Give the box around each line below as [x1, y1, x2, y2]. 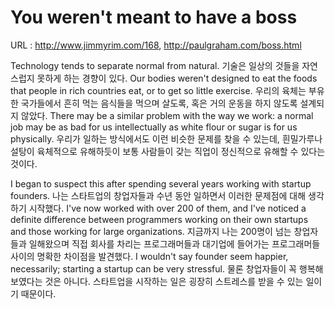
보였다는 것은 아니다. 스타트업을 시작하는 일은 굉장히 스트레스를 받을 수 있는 [10, 275, 304, 287]
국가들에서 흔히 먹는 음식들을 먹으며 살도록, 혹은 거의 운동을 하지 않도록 [20, 97, 298, 109]
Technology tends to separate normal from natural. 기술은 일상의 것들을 [10, 59, 300, 71]
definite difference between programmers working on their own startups [10, 213, 309, 225]
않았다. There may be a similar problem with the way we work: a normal [20, 109, 314, 121]
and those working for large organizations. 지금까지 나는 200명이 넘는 [10, 225, 292, 237]
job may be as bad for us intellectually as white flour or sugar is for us [10, 121, 298, 133]
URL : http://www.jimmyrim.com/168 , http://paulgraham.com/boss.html [10, 39, 302, 51]
